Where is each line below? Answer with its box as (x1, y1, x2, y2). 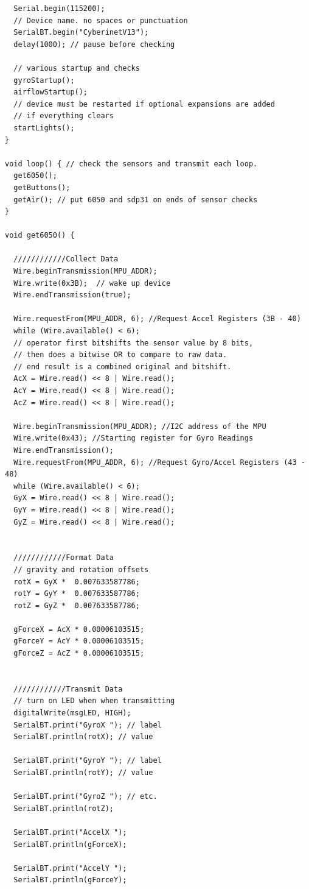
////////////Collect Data (13, 255, 119, 264)
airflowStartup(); (13, 88, 88, 97)
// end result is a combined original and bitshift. (13, 362, 232, 371)
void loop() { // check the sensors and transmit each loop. (5, 159, 258, 168)
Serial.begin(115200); (13, 4, 105, 13)
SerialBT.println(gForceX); (13, 840, 127, 849)
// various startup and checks (13, 63, 140, 73)
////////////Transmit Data (13, 684, 123, 693)
